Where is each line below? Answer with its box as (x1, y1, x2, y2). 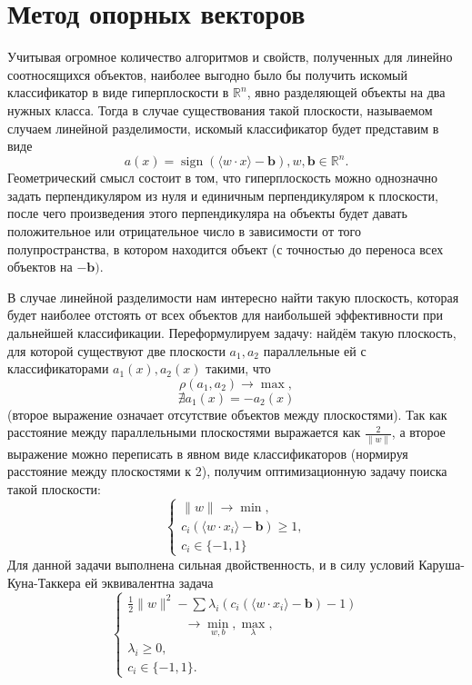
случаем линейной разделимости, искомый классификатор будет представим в (7, 118, 439, 137)
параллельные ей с (263, 341, 367, 360)
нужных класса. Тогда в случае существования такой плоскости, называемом (7, 100, 433, 119)
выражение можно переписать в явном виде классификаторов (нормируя (7, 443, 408, 462)
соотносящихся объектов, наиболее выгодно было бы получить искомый (7, 65, 407, 84)
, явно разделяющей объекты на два (246, 83, 446, 102)
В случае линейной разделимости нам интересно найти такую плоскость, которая (7, 287, 459, 306)
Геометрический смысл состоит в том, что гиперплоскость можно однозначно (7, 168, 437, 187)
